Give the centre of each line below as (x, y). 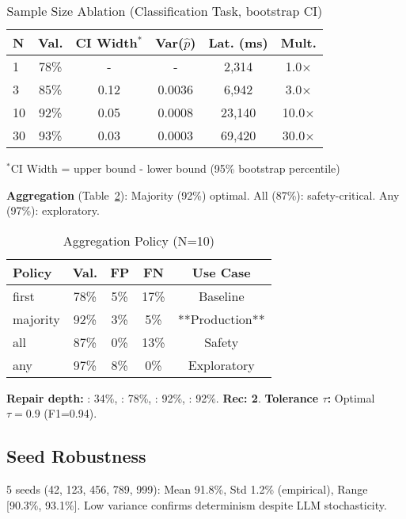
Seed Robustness (76, 456)
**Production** (221, 319)
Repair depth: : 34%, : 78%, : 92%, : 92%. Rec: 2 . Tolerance (163, 397)
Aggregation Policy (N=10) (139, 240)
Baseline (221, 296)
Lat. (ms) (238, 42)
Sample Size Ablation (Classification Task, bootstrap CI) (165, 11)
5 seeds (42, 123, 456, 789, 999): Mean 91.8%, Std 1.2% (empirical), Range (187, 489)
